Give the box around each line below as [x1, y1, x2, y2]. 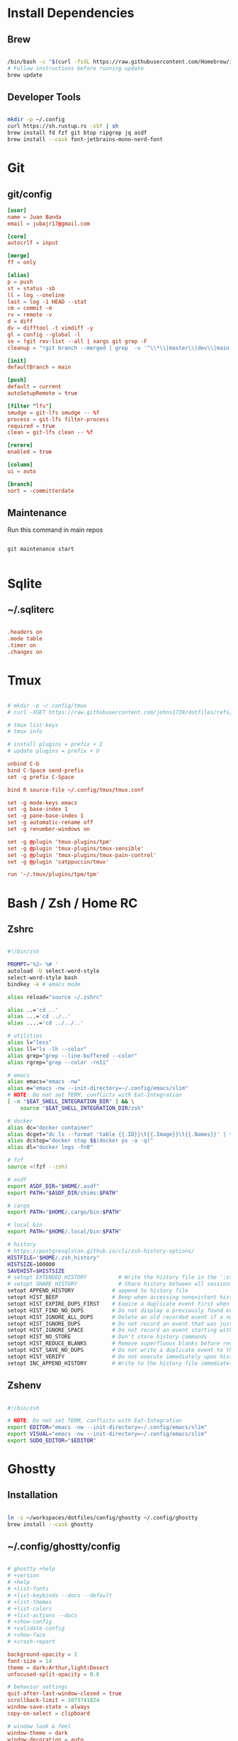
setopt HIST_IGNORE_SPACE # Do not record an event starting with [7, 1326, 233, 1334]
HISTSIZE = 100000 [7, 1260, 55, 1268]
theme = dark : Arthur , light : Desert [7, 1664, 110, 1671]
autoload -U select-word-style [7, 968, 100, 975]
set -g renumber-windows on [7, 826, 91, 833]
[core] [7, 233, 27, 240]
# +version [7, 1572, 40, 1579]
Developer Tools [7, 91, 81, 104]
